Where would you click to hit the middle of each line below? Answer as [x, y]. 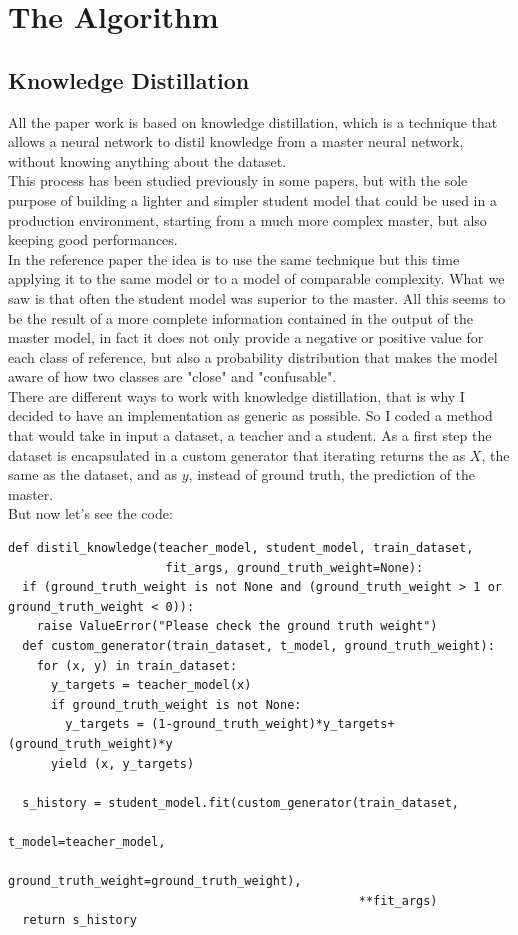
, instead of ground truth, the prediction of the [332, 474]
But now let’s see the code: [90, 513]
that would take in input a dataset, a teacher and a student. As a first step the [250, 435]
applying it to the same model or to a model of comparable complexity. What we [256, 278]
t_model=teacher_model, [87, 841]
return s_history [79, 920]
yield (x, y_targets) [122, 763]
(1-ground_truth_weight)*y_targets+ [273, 724]
